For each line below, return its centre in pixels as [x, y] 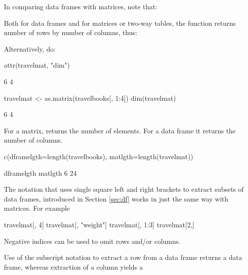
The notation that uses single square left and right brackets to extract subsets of [124, 189]
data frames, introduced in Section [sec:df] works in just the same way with [116, 198]
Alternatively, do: [30, 48]
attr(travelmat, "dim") [37, 65]
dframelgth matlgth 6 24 [40, 173]
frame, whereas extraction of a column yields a [73, 266]
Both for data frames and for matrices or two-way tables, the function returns [120, 23]
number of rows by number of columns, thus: [71, 32]
